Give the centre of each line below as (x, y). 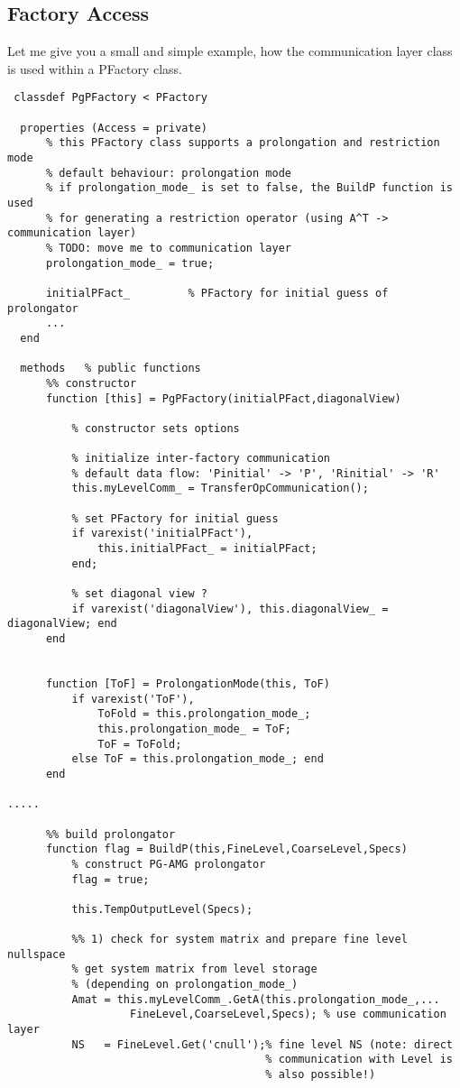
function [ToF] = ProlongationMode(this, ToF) (188, 683)
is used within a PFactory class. (95, 68)
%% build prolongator (110, 834)
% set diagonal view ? (139, 594)
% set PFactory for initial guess (175, 518)
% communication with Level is (359, 1060)
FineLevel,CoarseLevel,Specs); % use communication (288, 1014)
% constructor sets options (156, 428)
